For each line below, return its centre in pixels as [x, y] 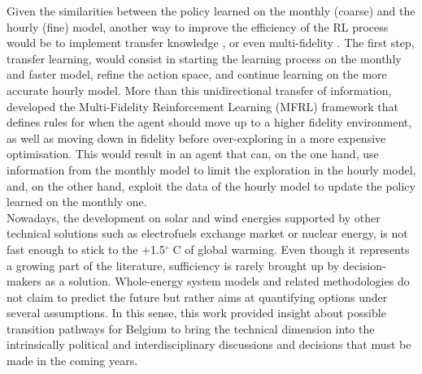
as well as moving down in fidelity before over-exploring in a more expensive [196, 138]
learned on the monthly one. [77, 202]
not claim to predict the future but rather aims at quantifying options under [197, 297]
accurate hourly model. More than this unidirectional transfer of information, [199, 90]
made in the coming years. [72, 361]
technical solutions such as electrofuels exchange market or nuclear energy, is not [207, 233]
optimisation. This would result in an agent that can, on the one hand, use [193, 154]
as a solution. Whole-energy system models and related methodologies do [227, 281]
